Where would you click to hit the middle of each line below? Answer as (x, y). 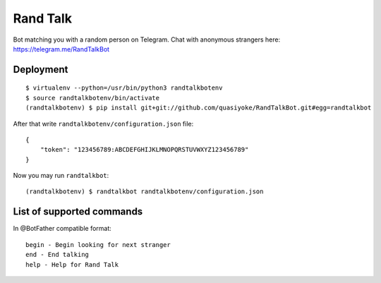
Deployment (41, 70)
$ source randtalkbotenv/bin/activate (93, 98)
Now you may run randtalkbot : (61, 176)
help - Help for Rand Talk (72, 264)
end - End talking (58, 255)
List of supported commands (78, 212)
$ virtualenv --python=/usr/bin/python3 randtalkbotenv (124, 88)
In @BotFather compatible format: (62, 229)
